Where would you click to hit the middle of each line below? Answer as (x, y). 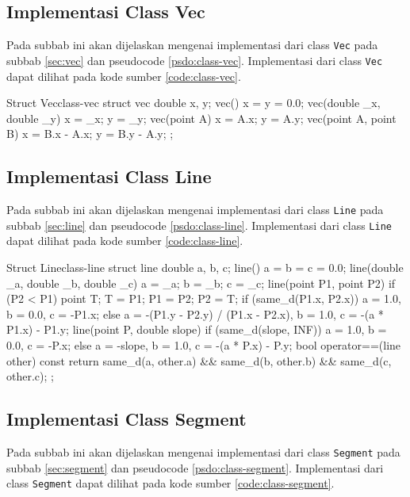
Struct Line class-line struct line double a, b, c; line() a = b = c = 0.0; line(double (205, 267)
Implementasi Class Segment (126, 419)
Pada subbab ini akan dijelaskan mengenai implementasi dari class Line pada (195, 210)
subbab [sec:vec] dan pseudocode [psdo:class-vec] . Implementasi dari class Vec (195, 60)
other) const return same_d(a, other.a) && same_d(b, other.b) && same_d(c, (199, 360)
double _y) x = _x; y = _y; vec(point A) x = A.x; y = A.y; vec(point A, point (201, 118)
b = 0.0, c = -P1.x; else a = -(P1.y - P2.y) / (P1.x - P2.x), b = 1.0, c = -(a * (195, 313)
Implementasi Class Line (109, 176)
